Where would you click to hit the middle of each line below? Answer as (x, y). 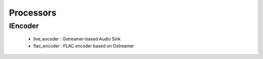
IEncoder (24, 26)
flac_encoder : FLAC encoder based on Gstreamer (84, 46)
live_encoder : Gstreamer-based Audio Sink (77, 39)
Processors (33, 13)
